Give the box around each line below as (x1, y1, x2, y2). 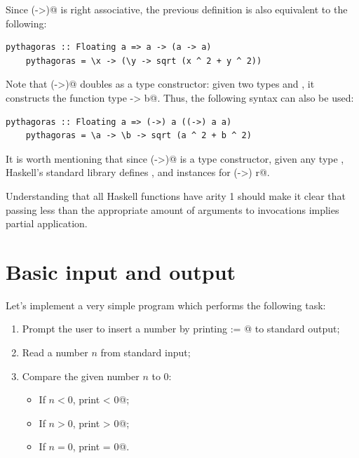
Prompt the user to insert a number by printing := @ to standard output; (22, 321, 340, 336)
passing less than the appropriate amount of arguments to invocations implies (6, 202, 339, 217)
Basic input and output (6, 257, 236, 285)
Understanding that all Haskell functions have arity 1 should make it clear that (6, 188, 346, 203)
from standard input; (100, 345, 191, 360)
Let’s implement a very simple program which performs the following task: (6, 297, 326, 312)
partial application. (6, 216, 88, 231)
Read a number (22, 345, 88, 360)
